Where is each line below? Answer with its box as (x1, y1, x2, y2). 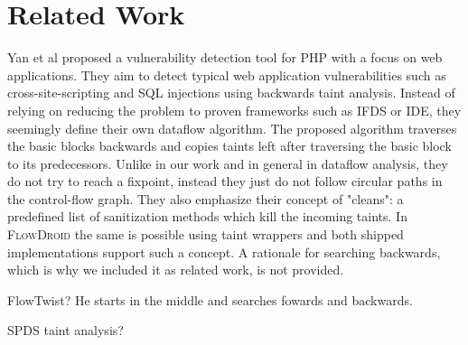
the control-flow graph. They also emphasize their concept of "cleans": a (7, 189, 404, 208)
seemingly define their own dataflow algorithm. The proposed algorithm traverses (7, 118, 457, 137)
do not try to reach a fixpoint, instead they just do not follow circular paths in (7, 172, 443, 191)
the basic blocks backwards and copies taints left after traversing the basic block (7, 136, 452, 155)
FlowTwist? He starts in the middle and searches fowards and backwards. (7, 290, 413, 309)
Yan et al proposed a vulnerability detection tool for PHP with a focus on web (7, 48, 443, 67)
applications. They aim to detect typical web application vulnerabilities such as (7, 65, 446, 84)
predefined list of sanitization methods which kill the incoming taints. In (7, 207, 407, 226)
